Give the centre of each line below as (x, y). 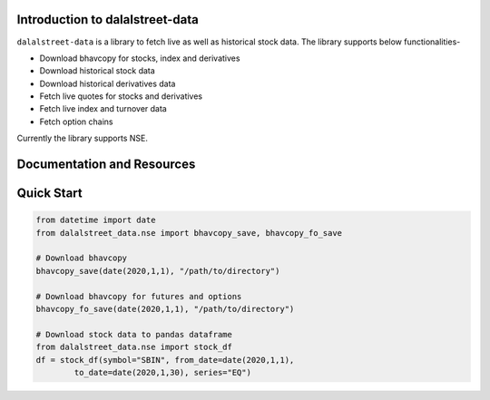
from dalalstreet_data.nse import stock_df (134, 347)
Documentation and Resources (106, 165)
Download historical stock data (98, 71)
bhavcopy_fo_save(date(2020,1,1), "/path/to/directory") (165, 309)
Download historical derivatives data (108, 83)
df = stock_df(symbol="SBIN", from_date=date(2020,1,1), (165, 360)
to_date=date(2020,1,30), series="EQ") (162, 372)
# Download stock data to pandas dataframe (134, 334)
